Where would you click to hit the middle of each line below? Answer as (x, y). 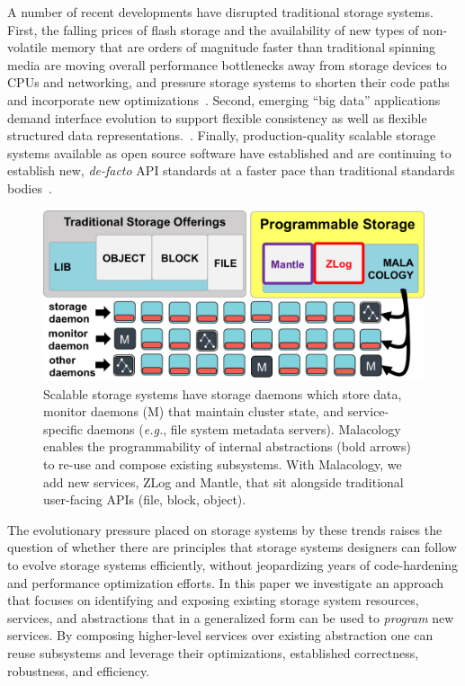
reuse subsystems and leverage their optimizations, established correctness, (213, 652)
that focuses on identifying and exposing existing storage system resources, (213, 600)
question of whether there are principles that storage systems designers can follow (232, 547)
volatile (27, 47)
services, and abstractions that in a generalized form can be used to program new (231, 617)
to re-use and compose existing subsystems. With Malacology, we (223, 463)
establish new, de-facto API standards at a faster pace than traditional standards (231, 170)
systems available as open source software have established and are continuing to (229, 152)
